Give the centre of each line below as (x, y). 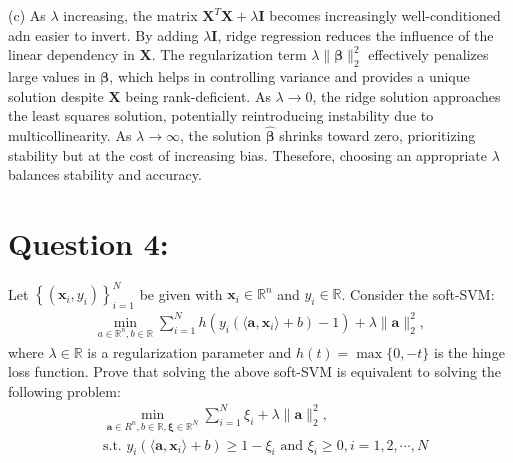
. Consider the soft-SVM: (418, 293)
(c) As (27, 15)
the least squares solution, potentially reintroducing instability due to (221, 115)
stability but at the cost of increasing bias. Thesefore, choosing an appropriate (247, 154)
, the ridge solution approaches (406, 95)
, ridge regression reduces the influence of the (355, 34)
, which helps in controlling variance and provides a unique (289, 75)
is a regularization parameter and (189, 351)
